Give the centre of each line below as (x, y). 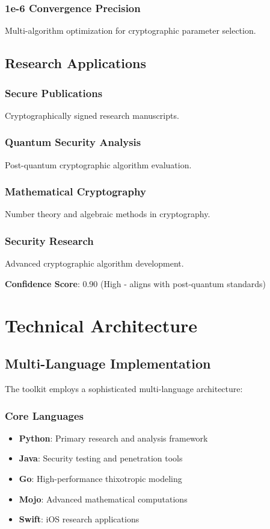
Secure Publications (54, 93)
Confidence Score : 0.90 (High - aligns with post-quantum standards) (135, 283)
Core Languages (44, 415)
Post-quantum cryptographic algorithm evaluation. (98, 164)
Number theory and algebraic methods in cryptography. (108, 214)
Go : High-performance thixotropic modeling (100, 479)
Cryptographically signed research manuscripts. (92, 115)
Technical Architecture (101, 325)
